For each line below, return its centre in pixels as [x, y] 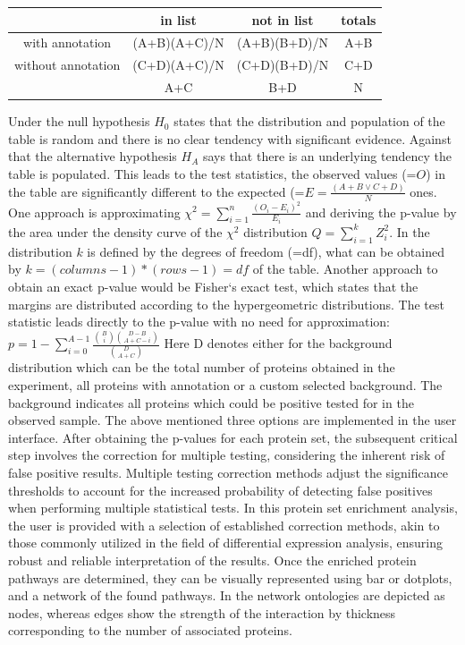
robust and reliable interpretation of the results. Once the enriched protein [212, 560]
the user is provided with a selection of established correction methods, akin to [224, 525]
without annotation [68, 65]
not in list [283, 19]
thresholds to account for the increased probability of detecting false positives [220, 490]
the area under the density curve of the [115, 231]
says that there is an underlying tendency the [327, 156]
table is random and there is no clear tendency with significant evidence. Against [230, 138]
